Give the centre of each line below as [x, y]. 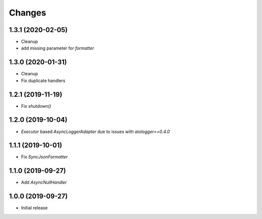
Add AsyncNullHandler [44, 183]
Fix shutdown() [36, 106]
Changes [27, 13]
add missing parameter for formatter [57, 48]
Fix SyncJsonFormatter [44, 157]
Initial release [34, 208]
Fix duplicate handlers [43, 81]
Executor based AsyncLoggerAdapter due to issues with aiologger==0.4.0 [95, 132]
